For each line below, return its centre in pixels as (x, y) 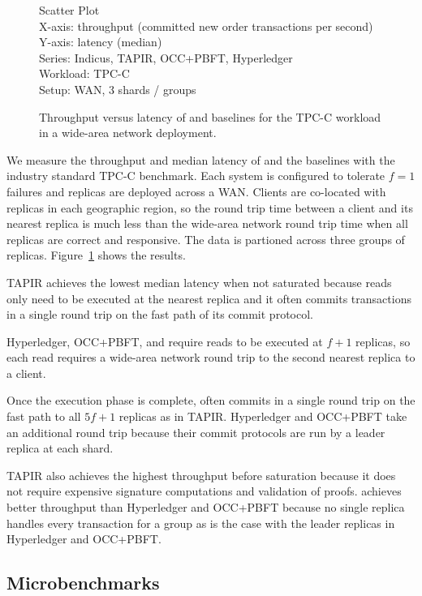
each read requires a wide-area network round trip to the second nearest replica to (211, 357)
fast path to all (44, 416)
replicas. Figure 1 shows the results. (96, 255)
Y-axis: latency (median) (101, 42)
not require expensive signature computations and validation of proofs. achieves (204, 491)
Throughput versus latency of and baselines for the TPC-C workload (210, 116)
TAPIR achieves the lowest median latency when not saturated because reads (199, 282)
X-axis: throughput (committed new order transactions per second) (206, 26)
